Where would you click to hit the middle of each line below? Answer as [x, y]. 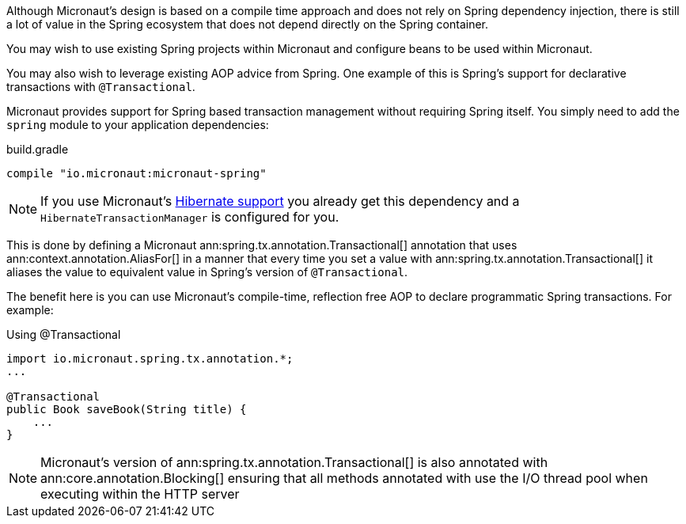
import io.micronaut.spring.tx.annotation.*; [150, 359]
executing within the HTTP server [140, 494]
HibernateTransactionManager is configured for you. [190, 217]
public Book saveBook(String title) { [127, 409]
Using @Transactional [64, 334]
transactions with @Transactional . [101, 87]
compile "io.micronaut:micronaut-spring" [136, 173]
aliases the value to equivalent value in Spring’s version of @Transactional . [207, 272]
